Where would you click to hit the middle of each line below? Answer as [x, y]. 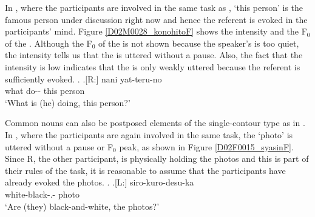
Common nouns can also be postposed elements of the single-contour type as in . [155, 123]
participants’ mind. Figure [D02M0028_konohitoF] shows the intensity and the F [156, 31]
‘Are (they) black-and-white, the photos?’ [82, 206]
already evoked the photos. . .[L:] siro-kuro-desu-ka [100, 182]
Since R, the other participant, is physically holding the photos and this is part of [157, 159]
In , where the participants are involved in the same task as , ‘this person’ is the [154, 7]
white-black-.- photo [42, 194]
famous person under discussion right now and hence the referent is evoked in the [156, 19]
